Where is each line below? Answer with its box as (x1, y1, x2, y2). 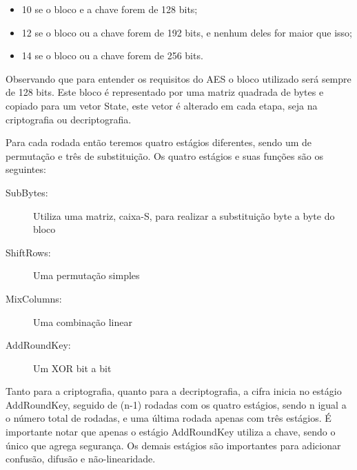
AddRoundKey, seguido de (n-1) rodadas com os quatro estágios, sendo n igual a (6, 397, 347, 411)
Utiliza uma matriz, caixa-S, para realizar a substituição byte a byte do (33, 208, 335, 223)
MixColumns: (6, 291, 62, 305)
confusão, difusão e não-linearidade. (6, 451, 156, 466)
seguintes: (6, 162, 46, 176)
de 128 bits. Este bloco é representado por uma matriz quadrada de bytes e (6, 85, 324, 99)
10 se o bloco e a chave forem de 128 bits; (21, 2, 198, 16)
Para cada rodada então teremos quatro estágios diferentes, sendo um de (6, 135, 312, 150)
